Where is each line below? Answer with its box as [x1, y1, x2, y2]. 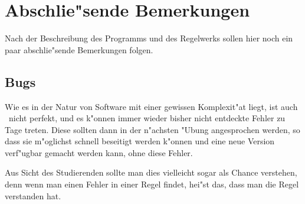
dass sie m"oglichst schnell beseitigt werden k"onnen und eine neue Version [5, 135, 275, 147]
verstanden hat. [5, 189, 61, 202]
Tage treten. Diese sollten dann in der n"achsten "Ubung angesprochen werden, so [5, 123, 300, 135]
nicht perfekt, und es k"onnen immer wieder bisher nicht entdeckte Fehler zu [8, 112, 286, 124]
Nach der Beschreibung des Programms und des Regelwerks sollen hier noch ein [5, 32, 293, 44]
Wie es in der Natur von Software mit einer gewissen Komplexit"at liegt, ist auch [5, 100, 298, 112]
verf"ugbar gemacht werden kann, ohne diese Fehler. [5, 146, 193, 158]
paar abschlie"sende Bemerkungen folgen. [5, 43, 153, 56]
